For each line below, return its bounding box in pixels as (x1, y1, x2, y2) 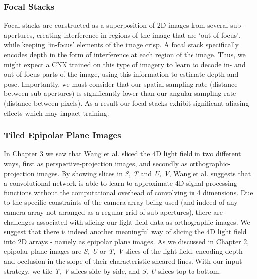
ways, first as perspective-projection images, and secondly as (4, 158, 188, 168)
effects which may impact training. (4, 107, 109, 118)
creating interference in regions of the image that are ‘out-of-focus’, (36, 29, 241, 40)
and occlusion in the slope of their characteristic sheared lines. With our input (4, 255, 242, 266)
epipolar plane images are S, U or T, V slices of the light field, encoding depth (4, 246, 243, 256)
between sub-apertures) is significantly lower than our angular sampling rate (4, 88, 236, 98)
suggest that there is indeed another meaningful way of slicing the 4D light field (4, 226, 247, 237)
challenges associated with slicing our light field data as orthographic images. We (4, 216, 250, 227)
